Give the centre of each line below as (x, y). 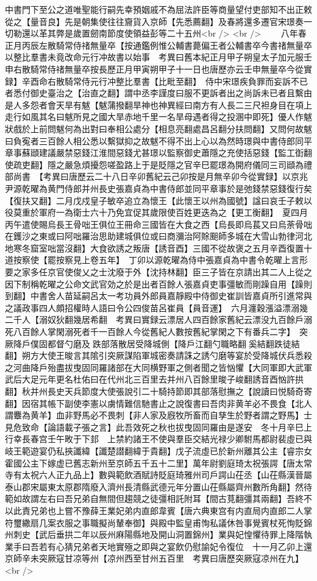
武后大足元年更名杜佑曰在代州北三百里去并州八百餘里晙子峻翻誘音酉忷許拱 (154, 379)
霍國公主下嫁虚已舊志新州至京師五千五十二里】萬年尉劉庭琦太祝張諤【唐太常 (158, 463)
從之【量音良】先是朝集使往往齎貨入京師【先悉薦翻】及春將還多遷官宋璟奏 (154, 21)
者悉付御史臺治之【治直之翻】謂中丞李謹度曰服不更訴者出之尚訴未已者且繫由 (158, 93)
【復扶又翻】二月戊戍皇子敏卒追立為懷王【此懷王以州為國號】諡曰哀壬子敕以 (158, 200)
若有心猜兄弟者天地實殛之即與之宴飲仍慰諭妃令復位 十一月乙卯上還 (175, 546)
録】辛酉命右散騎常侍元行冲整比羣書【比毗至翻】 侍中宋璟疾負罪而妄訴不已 (156, 81)
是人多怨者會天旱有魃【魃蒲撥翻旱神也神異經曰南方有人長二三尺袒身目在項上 (158, 104)
